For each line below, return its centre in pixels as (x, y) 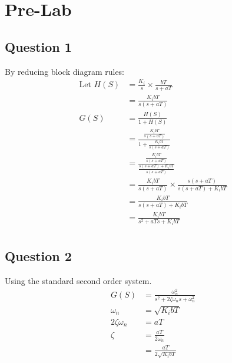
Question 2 (38, 256)
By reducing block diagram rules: (65, 71)
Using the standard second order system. (78, 280)
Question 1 (38, 46)
